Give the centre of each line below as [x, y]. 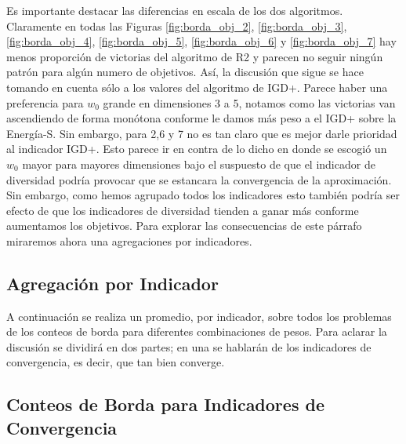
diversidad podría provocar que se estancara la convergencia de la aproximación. [199, 179]
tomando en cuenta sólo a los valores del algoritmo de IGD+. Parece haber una [197, 87]
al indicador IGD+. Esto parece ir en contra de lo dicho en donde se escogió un [197, 149]
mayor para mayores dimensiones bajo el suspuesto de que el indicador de [199, 164]
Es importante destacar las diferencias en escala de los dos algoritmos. [175, 10]
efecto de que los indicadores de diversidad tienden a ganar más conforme [183, 210]
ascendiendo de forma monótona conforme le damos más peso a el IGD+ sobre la [201, 118]
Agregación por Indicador [112, 283]
